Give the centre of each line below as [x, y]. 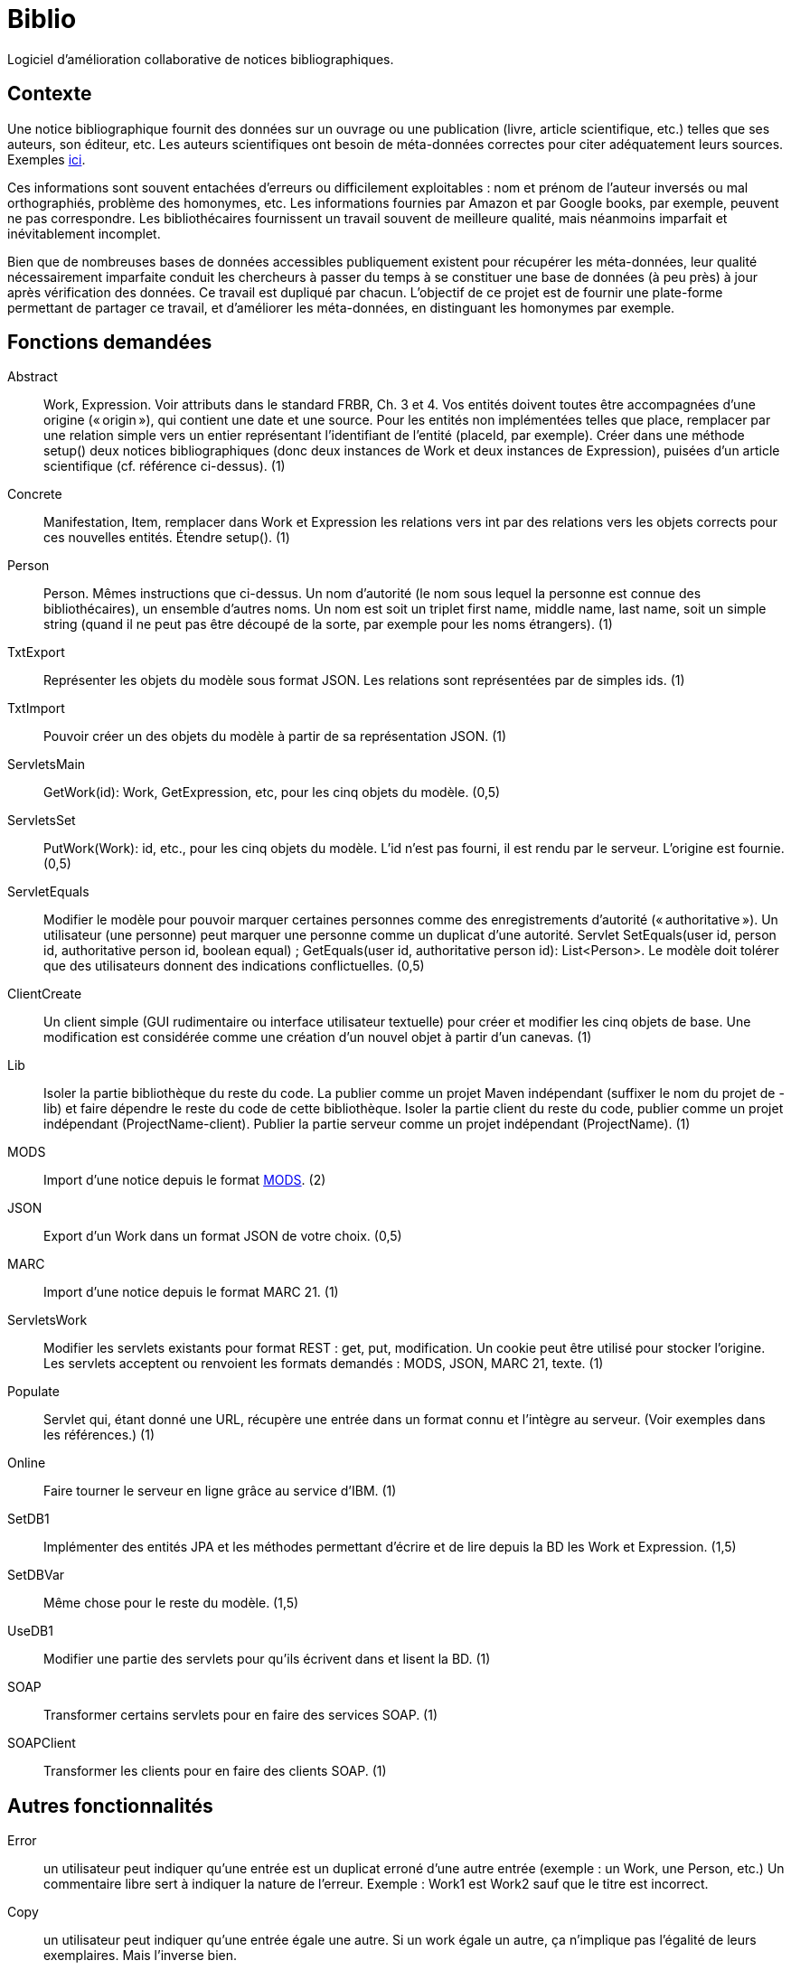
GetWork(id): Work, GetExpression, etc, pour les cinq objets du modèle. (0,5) [272, 793]
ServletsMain [47, 765]
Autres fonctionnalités [110, 1806]
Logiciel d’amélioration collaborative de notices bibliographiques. [201, 59]
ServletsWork [47, 1320]
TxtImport [36, 708]
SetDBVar [36, 1575]
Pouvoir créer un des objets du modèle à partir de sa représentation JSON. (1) [275, 736]
